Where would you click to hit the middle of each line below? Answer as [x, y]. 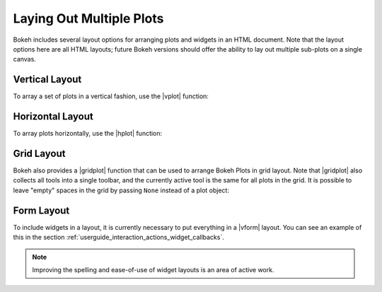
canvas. [25, 59]
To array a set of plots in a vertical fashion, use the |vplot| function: [111, 96]
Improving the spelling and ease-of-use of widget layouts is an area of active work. [153, 269]
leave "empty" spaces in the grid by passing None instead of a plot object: [121, 190]
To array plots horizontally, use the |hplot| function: [88, 134]
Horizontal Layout [53, 117]
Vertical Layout [47, 80]
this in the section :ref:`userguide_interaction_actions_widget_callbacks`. [118, 238]
